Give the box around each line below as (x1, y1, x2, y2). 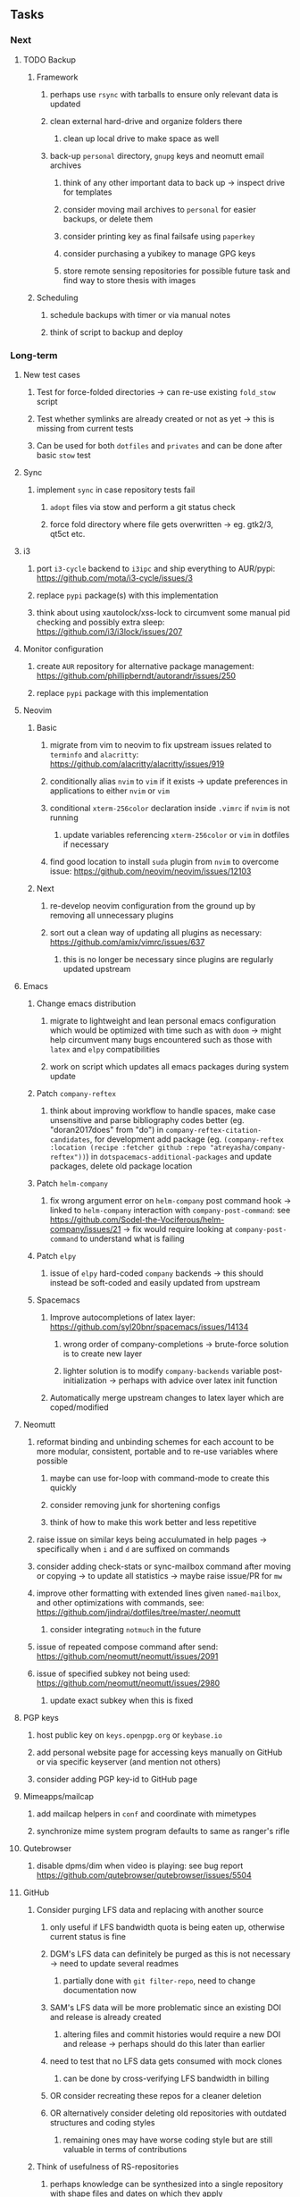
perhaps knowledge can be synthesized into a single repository (49, 2178, 284, 2189)
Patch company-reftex (36, 1087, 117, 1098)
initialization (62, 1375, 108, 1386)
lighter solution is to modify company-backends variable (62, 1365, 262, 1376)
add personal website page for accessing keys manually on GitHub (36, 1747, 283, 1757)
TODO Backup (22, 54, 77, 65)
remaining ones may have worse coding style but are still (62, 2134, 273, 2145)
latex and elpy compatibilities (49, 1044, 160, 1054)
